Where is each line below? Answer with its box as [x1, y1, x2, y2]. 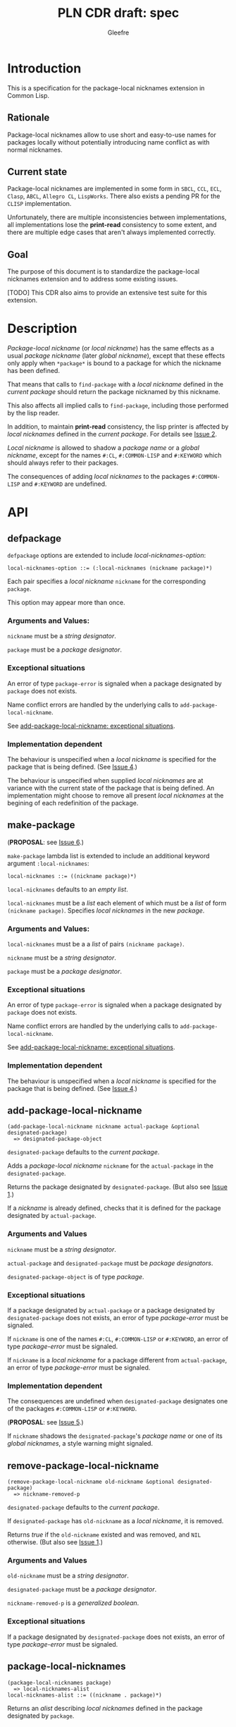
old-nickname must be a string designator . [7, 1571, 129, 1580]
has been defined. [7, 367, 60, 375]
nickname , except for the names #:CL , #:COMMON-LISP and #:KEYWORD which [7, 451, 222, 460]
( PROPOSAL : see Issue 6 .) [7, 838, 85, 846]
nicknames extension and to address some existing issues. [7, 275, 178, 283]
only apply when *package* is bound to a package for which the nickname [7, 359, 222, 367]
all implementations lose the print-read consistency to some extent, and [7, 221, 217, 229]
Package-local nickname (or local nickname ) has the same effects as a [7, 344, 215, 353]
